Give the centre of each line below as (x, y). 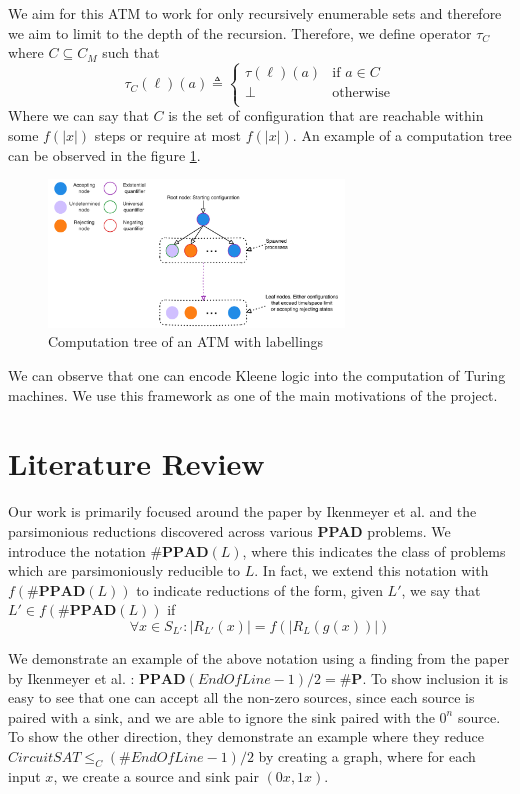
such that (131, 52)
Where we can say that (78, 115)
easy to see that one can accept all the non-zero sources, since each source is (241, 697)
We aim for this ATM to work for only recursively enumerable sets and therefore (255, 13)
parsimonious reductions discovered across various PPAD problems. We (229, 530)
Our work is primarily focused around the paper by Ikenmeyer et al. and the (242, 511)
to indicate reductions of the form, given (259, 589)
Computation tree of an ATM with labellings (186, 341)
